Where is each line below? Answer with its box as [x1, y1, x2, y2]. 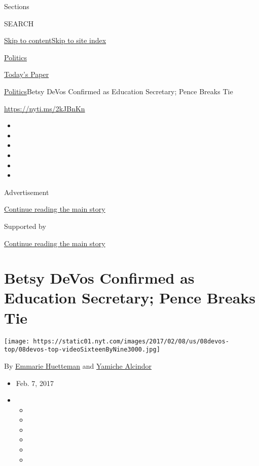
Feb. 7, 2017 [16, 377, 54, 388]
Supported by [4, 220, 46, 231]
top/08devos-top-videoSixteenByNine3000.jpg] [4, 346, 160, 354]
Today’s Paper [4, 69, 49, 80]
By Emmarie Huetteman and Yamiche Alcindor [4, 360, 152, 371]
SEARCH [4, 18, 34, 28]
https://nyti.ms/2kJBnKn [4, 103, 85, 113]
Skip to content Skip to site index [4, 35, 106, 46]
